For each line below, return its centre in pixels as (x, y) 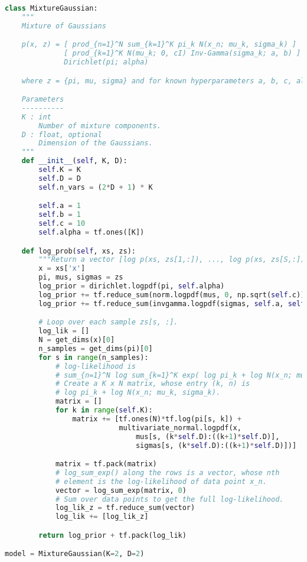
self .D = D (60, 178)
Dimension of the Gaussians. (96, 143)
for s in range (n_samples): (94, 357)
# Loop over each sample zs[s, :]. (108, 322)
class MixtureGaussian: (51, 8)
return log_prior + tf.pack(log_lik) (112, 535)
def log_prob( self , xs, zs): (79, 251)
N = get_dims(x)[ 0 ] (77, 340)
